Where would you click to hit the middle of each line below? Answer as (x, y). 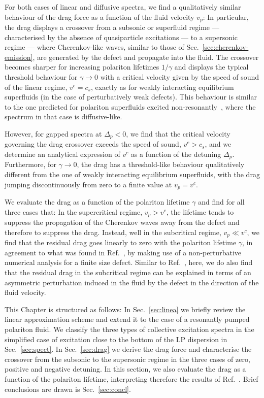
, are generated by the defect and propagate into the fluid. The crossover (146, 57)
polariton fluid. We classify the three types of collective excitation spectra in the (129, 329)
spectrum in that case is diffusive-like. (63, 117)
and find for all (221, 202)
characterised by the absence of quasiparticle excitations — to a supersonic (121, 37)
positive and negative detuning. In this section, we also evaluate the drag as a (125, 369)
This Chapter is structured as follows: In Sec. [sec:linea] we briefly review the (125, 309)
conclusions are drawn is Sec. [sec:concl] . (68, 389)
